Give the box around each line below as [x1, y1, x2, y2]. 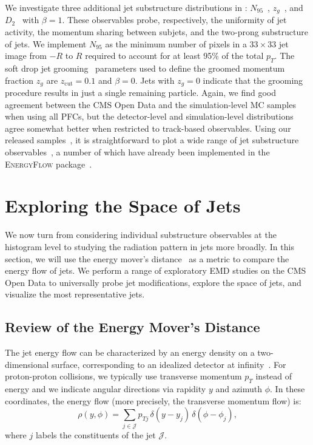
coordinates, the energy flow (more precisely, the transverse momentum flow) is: [5, 394, 301, 407]
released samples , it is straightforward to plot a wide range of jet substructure [5, 134, 299, 146]
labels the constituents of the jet [35, 428, 156, 441]
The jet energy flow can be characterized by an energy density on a [5, 346, 255, 359]
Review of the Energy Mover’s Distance [5, 318, 260, 336]
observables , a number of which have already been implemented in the [5, 146, 270, 158]
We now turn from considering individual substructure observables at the [5, 228, 277, 241]
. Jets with [135, 73, 175, 86]
